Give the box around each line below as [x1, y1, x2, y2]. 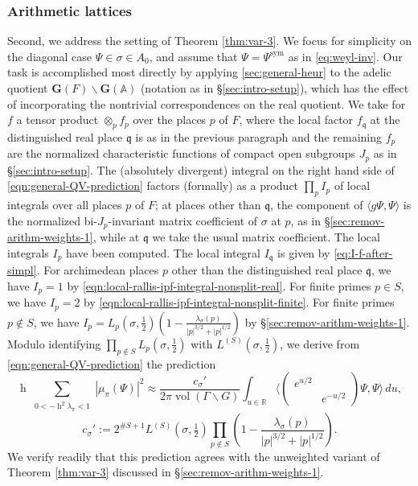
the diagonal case [7, 47, 92, 64]
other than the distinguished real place [171, 262, 363, 278]
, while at [92, 229, 140, 245]
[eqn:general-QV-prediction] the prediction [7, 355, 216, 372]
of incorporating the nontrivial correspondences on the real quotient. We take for [7, 95, 406, 112]
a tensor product [16, 111, 99, 128]
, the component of [269, 196, 363, 213]
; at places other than [154, 196, 261, 213]
